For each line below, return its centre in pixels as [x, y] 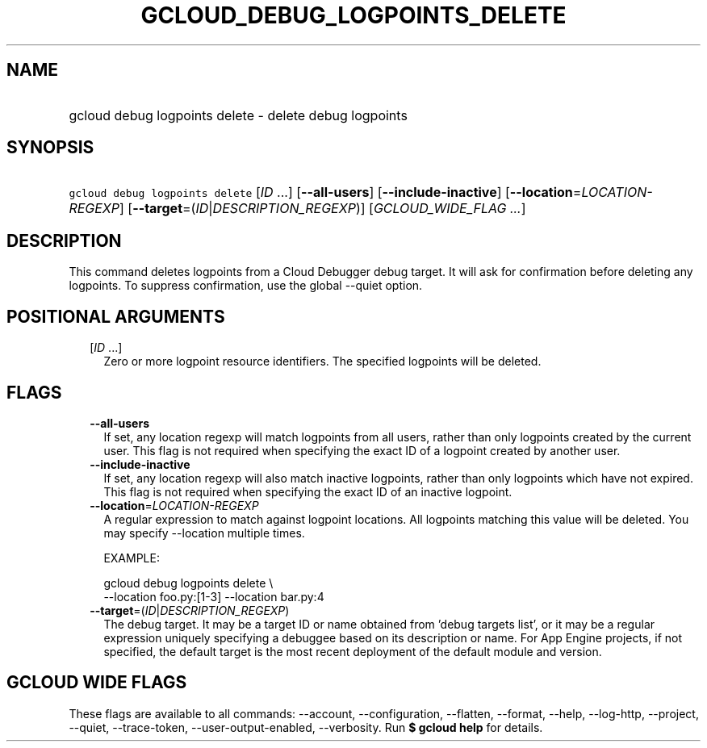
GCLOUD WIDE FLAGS [97, 683]
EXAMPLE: [132, 558]
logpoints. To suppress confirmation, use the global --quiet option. [246, 286]
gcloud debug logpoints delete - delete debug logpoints [238, 115]
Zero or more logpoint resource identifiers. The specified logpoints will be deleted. [322, 361]
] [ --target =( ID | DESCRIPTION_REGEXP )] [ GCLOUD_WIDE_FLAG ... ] [323, 209]
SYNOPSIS [50, 148]
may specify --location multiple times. [204, 533]
